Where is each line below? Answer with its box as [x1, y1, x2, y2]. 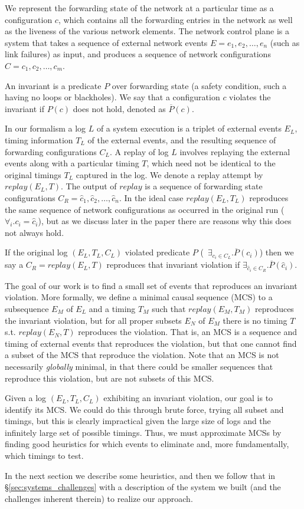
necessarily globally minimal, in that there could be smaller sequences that [5, 360, 273, 372]
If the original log [5, 246, 68, 258]
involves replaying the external [179, 145, 290, 157]
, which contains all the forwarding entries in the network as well [58, 13, 293, 25]
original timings [5, 168, 61, 180]
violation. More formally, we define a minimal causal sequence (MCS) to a [5, 291, 273, 303]
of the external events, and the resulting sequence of [87, 133, 276, 146]
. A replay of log [109, 145, 169, 157]
